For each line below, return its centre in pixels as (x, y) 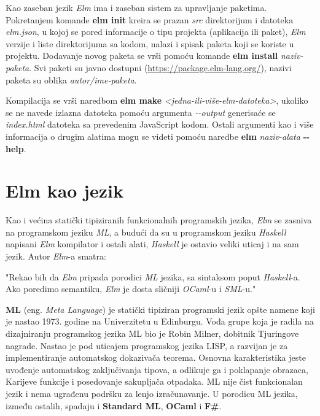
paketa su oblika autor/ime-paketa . (71, 79)
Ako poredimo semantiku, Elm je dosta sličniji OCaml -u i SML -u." (131, 289)
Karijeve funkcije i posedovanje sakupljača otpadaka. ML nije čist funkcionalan (154, 381)
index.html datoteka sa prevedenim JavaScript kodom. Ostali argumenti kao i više (160, 124)
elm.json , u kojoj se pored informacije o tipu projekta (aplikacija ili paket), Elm (156, 32)
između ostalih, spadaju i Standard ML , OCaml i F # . (114, 405)
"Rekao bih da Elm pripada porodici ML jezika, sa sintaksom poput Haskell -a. (153, 276)
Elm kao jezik (64, 191)
